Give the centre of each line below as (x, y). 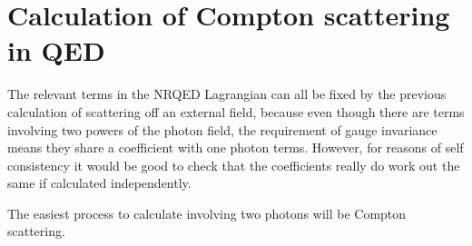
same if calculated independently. (99, 183)
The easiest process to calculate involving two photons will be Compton (207, 213)
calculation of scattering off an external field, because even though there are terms (236, 111)
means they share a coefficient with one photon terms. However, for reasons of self (236, 148)
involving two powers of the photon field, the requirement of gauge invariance (222, 129)
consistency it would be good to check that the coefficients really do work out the (234, 165)
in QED (56, 50)
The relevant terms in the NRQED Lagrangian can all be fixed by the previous (227, 94)
